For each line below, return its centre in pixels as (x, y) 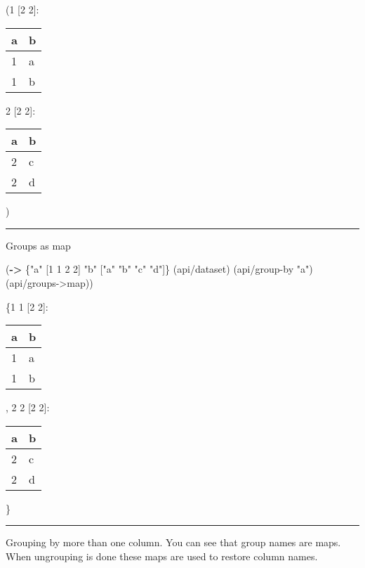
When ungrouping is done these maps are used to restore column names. (162, 556)
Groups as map (38, 245)
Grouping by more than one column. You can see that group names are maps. (173, 542)
